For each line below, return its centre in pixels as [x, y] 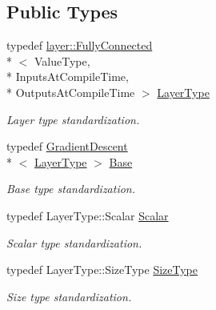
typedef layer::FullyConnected [80, 45]
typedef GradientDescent [67, 146]
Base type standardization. [71, 189]
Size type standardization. [69, 296]
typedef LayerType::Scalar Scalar [88, 215]
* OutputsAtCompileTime [71, 92]
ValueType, [62, 60]
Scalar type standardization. [74, 242]
